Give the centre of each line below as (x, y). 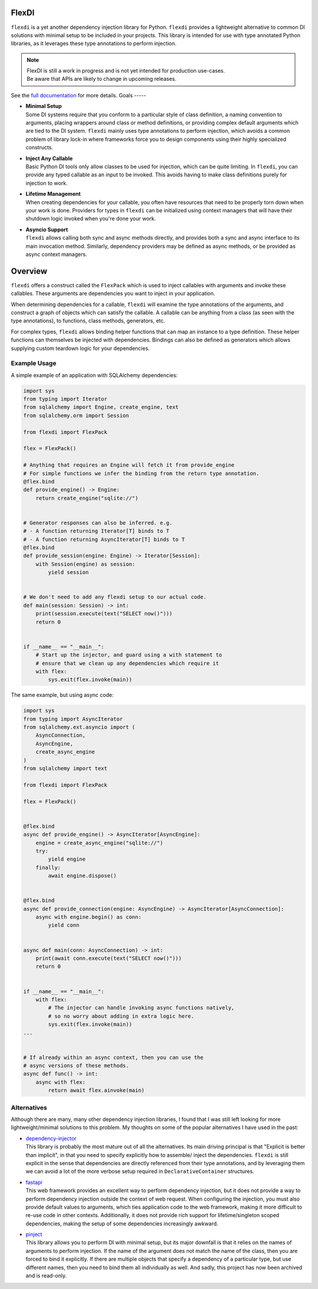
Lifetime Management (53, 194)
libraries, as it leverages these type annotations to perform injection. (94, 44)
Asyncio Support (47, 229)
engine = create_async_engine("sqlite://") (99, 843)
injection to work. (47, 183)
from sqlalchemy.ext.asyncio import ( (79, 727)
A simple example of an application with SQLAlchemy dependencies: (94, 375)
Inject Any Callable (49, 158)
